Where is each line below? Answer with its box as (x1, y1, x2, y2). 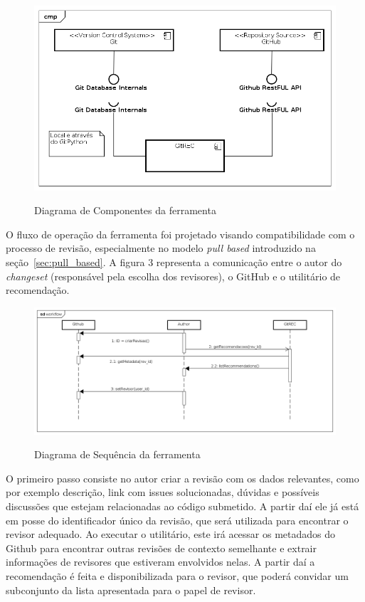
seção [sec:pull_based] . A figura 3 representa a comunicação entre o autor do (6, 254, 342, 269)
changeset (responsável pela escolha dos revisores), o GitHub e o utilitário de (6, 268, 341, 283)
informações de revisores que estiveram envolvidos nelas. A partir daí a (6, 554, 315, 569)
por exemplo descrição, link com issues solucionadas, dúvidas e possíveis (6, 485, 319, 500)
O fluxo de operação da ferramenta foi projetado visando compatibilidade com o (6, 226, 355, 241)
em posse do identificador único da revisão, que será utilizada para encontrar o (6, 512, 349, 527)
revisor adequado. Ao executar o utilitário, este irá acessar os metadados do (6, 527, 336, 542)
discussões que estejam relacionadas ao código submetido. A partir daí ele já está (6, 498, 359, 513)
